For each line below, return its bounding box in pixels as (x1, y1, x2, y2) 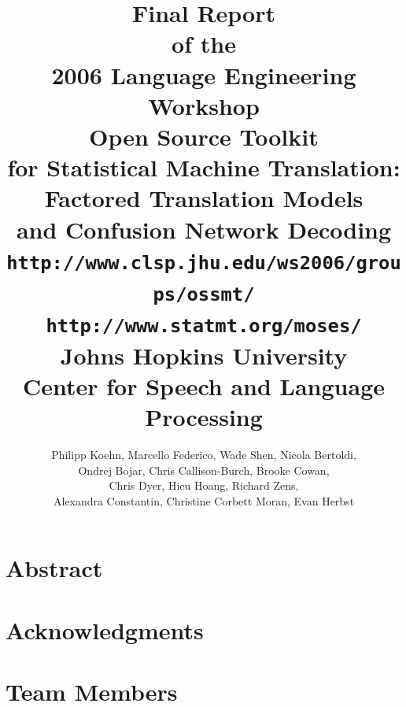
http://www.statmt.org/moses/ (46, 315, 362, 338)
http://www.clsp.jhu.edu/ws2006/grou (6, 251, 401, 274)
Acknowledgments (6, 613, 204, 646)
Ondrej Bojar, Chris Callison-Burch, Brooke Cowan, (78, 461, 330, 478)
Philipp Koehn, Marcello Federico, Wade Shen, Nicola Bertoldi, (51, 446, 356, 462)
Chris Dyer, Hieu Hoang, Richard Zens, (109, 477, 299, 494)
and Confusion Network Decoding (16, 213, 392, 245)
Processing (145, 401, 263, 432)
